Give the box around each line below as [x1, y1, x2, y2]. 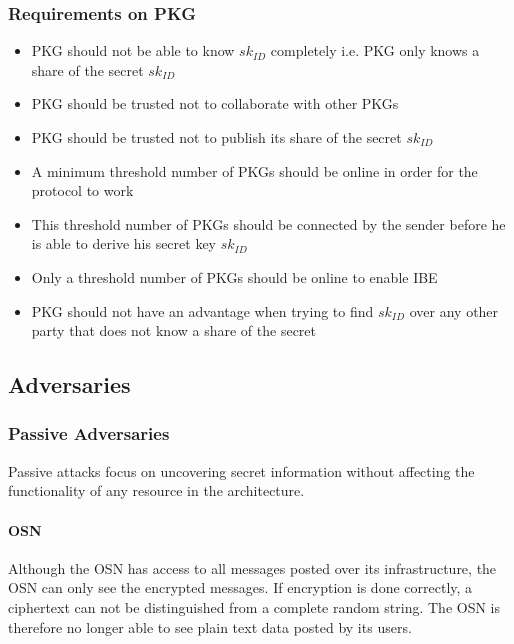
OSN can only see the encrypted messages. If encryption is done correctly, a [8, 577, 473, 598]
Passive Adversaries [8, 421, 170, 446]
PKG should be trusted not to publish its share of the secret [31, 127, 402, 147]
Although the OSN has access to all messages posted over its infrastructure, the [8, 557, 497, 578]
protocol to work [31, 180, 134, 201]
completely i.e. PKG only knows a [270, 40, 480, 61]
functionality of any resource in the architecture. [8, 480, 305, 501]
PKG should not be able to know [31, 40, 235, 61]
